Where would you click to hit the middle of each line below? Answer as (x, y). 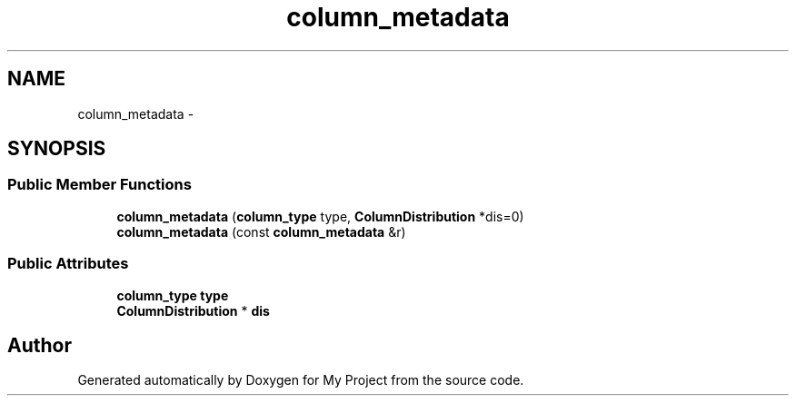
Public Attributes (68, 264)
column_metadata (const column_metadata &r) (261, 231)
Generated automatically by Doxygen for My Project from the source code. (301, 380)
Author (40, 345)
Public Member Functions (99, 185)
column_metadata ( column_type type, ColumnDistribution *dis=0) (320, 216)
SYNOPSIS (57, 149)
